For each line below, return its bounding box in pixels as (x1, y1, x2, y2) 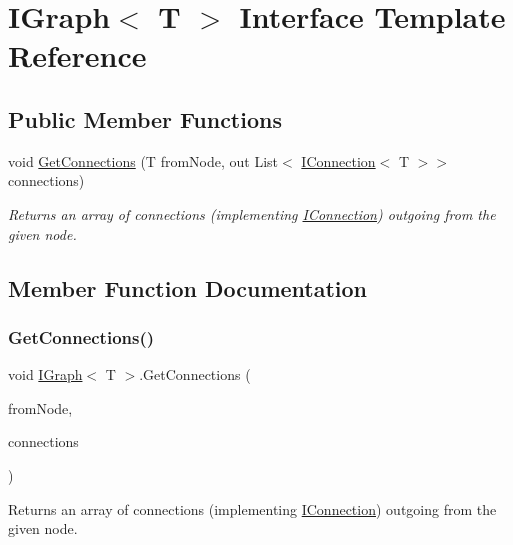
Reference (8, 35, 147, 76)
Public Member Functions (8, 103, 282, 134)
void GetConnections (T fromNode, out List (8, 150, 279, 171)
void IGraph (8, 364, 83, 385)
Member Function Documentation (8, 272, 368, 303)
